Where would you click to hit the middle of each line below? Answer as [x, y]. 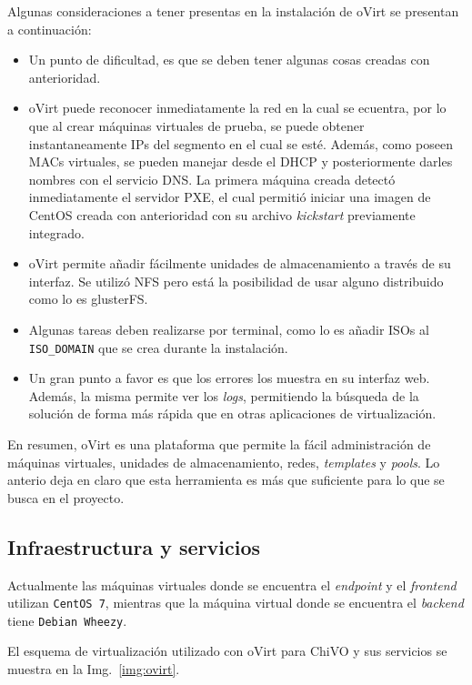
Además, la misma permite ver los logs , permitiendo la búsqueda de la [224, 395]
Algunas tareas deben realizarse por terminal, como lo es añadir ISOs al [229, 329]
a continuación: [50, 29]
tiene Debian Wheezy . [67, 620]
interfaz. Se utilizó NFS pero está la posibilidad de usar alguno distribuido [236, 281]
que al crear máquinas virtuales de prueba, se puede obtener [196, 125]
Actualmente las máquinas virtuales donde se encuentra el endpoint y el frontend [232, 584]
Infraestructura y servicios [134, 546]
